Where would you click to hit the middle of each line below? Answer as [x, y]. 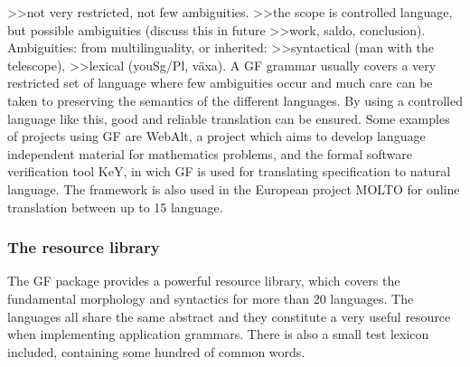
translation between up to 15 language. [115, 207]
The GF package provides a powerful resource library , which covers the [204, 281]
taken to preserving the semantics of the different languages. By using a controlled [235, 100]
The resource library [84, 247]
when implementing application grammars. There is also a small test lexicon [218, 334]
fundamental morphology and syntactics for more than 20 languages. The [211, 298]
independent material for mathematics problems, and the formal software [210, 153]
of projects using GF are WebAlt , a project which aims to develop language [216, 136]
